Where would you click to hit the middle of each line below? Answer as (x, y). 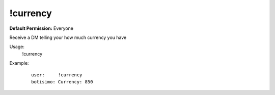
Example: (19, 63)
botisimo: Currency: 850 (62, 82)
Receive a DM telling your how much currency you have (68, 37)
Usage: (17, 47)
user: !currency (57, 75)
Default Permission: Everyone (42, 28)
